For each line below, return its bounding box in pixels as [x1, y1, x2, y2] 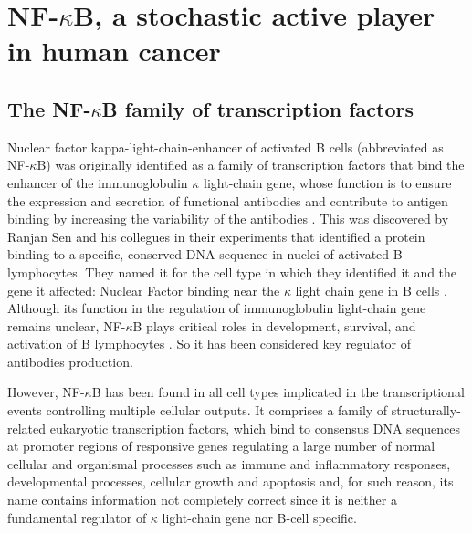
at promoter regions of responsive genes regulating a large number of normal [7, 436, 435, 455]
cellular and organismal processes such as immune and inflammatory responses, [7, 454, 451, 473]
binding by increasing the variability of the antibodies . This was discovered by [7, 209, 449, 228]
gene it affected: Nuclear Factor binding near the [7, 280, 280, 299]
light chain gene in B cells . [295, 280, 447, 299]
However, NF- [7, 382, 85, 402]
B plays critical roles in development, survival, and [132, 316, 416, 335]
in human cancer [7, 32, 221, 69]
